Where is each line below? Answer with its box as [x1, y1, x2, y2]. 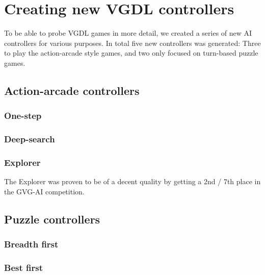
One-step [4, 109, 42, 122]
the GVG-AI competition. [4, 186, 85, 196]
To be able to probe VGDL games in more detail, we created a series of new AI [4, 28, 252, 38]
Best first [4, 261, 43, 273]
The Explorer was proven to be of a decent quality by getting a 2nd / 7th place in [4, 176, 261, 187]
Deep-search [4, 133, 55, 145]
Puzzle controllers [4, 211, 100, 227]
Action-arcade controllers [4, 82, 140, 98]
